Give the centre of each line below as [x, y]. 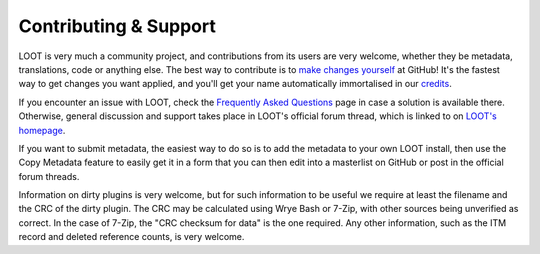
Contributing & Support [117, 26]
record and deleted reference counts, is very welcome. [131, 237]
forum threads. [49, 176]
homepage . [42, 130]
